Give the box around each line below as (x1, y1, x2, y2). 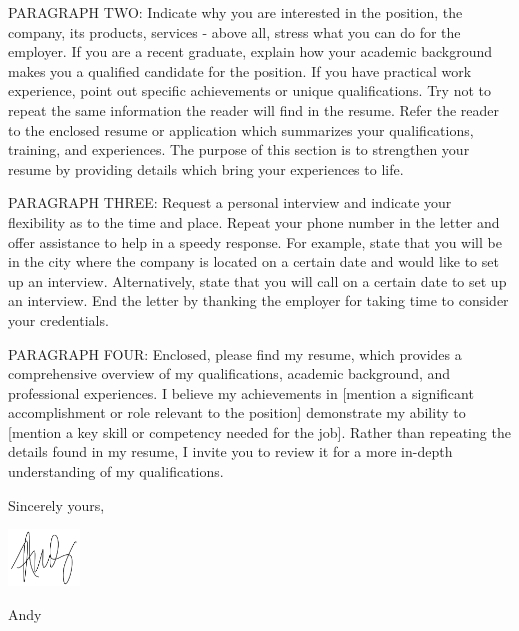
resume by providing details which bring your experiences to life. (8, 158, 404, 179)
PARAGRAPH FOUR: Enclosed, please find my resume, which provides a (8, 343, 462, 364)
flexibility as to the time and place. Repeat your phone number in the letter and (8, 211, 500, 232)
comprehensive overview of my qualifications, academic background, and (8, 363, 451, 384)
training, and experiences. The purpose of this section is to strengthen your (8, 139, 470, 160)
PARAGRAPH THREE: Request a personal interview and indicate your (8, 192, 452, 213)
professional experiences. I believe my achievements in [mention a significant (8, 382, 474, 403)
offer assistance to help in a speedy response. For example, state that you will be (8, 231, 502, 252)
